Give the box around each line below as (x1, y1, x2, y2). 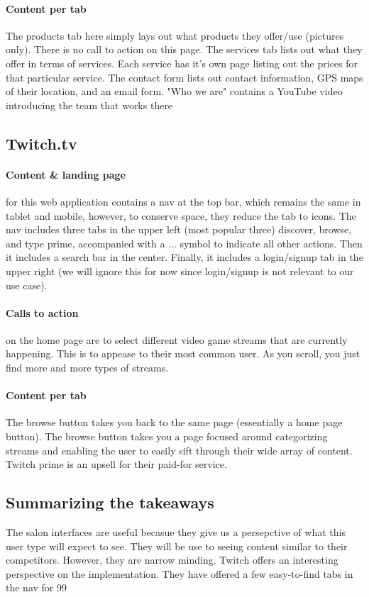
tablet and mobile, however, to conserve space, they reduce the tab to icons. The (6, 208, 356, 223)
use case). (6, 277, 48, 292)
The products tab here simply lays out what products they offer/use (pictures (6, 28, 344, 43)
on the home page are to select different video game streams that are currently (6, 332, 348, 347)
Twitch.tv (6, 132, 77, 154)
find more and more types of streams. (6, 360, 168, 375)
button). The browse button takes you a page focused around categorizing (6, 429, 328, 444)
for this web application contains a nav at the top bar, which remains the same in (6, 194, 361, 208)
